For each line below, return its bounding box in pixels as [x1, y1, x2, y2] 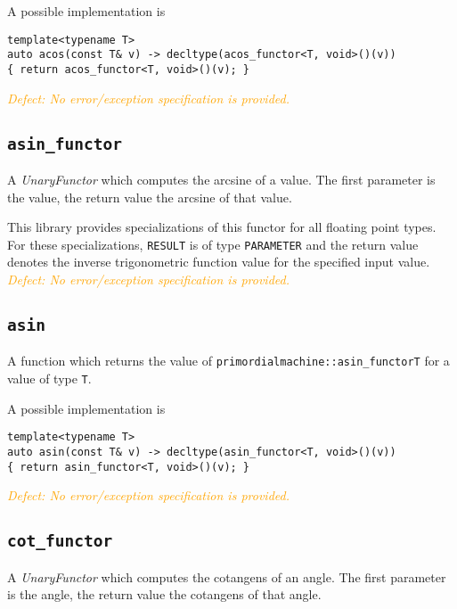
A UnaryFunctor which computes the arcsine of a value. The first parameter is [7, 169, 436, 188]
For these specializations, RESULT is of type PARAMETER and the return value [7, 235, 419, 253]
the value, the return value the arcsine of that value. [7, 187, 292, 206]
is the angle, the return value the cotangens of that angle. [7, 585, 322, 604]
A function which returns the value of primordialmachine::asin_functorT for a [7, 351, 450, 370]
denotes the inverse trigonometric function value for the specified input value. [7, 252, 430, 271]
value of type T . [7, 369, 92, 387]
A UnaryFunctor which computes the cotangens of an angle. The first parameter [7, 567, 446, 586]
